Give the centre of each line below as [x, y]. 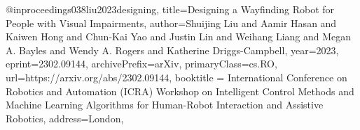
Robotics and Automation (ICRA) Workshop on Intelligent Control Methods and [180, 91]
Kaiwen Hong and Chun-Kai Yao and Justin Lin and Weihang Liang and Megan [179, 36]
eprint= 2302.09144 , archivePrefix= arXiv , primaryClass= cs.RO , [141, 64]
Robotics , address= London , [65, 118]
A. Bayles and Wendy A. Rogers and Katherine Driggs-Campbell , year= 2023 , [172, 50]
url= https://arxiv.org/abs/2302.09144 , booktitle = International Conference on [176, 77]
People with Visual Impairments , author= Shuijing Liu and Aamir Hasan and [171, 23]
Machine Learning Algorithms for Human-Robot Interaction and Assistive [165, 105]
